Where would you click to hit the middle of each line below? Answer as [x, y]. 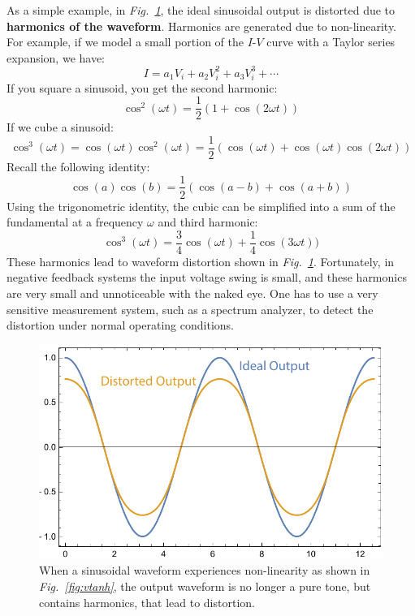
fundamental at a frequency [75, 222]
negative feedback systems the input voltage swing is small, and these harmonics [207, 277]
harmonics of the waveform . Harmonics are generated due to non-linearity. [202, 26]
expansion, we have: [56, 57]
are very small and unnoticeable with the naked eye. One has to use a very [192, 293]
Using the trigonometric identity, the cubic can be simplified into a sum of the [201, 206]
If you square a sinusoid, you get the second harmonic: [142, 87]
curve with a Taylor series [331, 42]
